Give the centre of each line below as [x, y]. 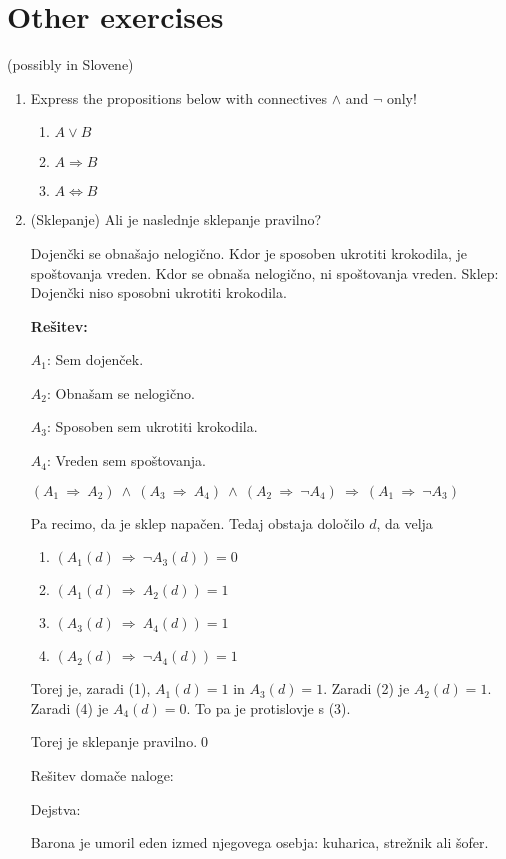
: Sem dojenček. [95, 359]
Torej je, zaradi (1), [90, 688]
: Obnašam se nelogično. [120, 392]
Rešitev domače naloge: [102, 775]
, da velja [404, 522]
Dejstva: [55, 808]
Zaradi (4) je [69, 707]
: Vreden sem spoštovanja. [126, 460]
